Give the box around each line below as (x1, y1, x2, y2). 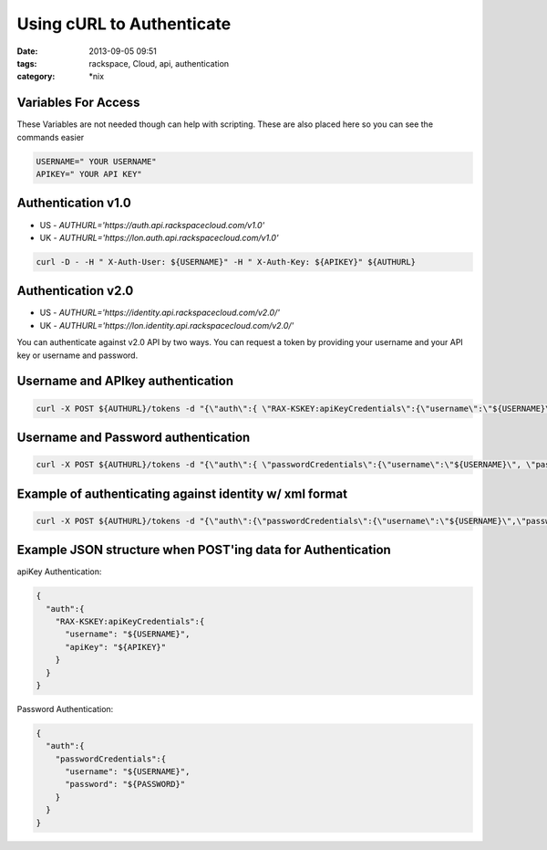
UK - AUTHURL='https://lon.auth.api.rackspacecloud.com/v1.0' (39, 232, 279, 243)
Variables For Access (16, 95, 140, 110)
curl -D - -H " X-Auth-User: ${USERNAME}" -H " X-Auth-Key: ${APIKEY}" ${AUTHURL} (36, 257, 417, 267)
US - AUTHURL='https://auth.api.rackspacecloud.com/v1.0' (39, 219, 265, 230)
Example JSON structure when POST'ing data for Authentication (16, 542, 391, 558)
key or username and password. (16, 350, 139, 361)
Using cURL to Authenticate (16, 14, 232, 34)
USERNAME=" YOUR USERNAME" (36, 156, 157, 166)
